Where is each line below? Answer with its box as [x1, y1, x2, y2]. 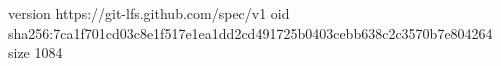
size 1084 [8, 42, 63, 63]
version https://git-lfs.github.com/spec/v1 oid [8, 3, 290, 23]
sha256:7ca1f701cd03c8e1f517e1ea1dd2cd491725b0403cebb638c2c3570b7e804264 [8, 22, 493, 43]
